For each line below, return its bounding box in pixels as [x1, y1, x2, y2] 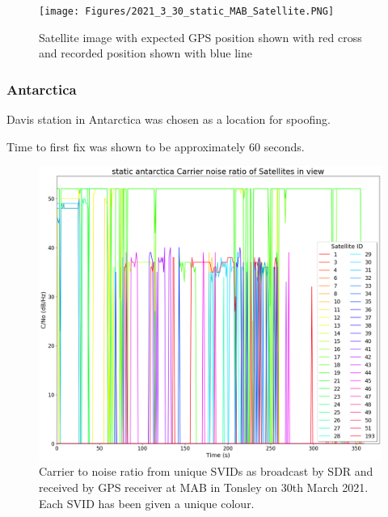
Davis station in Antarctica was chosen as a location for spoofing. [6, 111, 331, 128]
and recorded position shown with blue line [39, 44, 252, 61]
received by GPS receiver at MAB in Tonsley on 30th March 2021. [39, 478, 369, 495]
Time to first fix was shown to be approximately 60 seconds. [6, 138, 305, 155]
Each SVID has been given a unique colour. [39, 494, 255, 511]
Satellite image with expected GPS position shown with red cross [39, 28, 362, 45]
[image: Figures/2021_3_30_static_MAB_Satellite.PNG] [39, 6, 335, 17]
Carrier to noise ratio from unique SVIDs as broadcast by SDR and [39, 463, 373, 480]
